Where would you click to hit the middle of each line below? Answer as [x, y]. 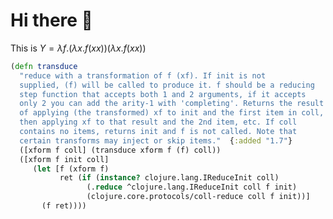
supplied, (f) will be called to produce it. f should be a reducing [167, 85]
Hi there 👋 [51, 20]
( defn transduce [44, 66]
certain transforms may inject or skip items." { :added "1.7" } [156, 140]
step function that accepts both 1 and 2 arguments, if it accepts [163, 94]
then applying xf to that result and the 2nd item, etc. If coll [158, 122]
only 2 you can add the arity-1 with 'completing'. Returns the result [172, 104]
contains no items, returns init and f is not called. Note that [158, 132]
